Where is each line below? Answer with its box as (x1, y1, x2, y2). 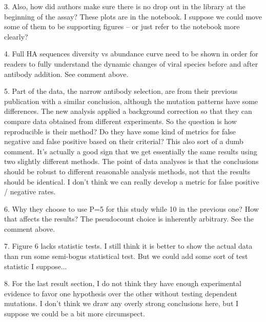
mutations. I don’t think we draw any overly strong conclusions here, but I (4, 298, 239, 309)
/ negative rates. (4, 186, 56, 197)
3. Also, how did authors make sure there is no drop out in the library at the (4, 1, 245, 11)
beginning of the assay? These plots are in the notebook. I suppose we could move (4, 11, 262, 22)
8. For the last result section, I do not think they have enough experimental (4, 278, 241, 289)
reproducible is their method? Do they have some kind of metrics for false (4, 126, 236, 136)
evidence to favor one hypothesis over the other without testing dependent (4, 288, 237, 298)
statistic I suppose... (4, 260, 67, 271)
